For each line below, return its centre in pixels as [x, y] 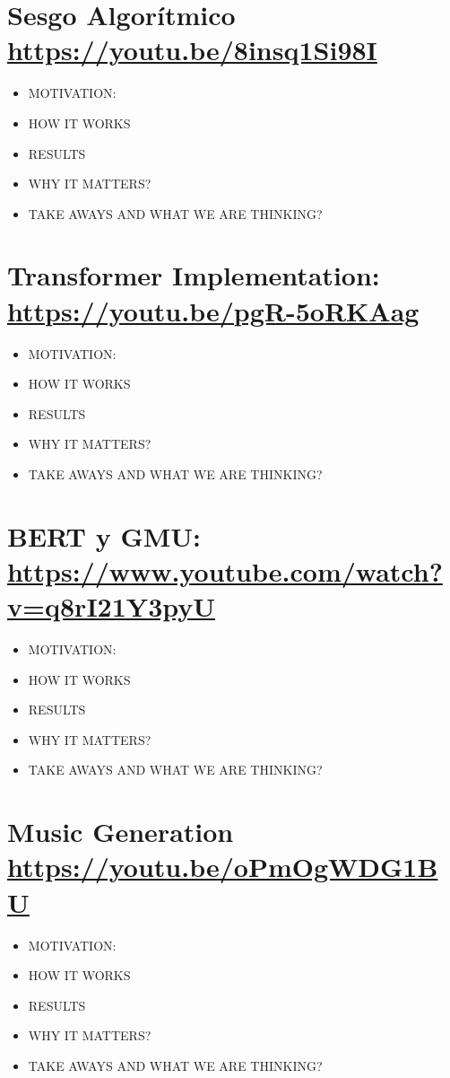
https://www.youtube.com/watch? [225, 570]
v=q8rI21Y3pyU [112, 606]
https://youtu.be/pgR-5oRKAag [213, 310]
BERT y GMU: [104, 535]
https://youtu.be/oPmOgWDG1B [223, 867]
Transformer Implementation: [194, 275]
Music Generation [121, 832]
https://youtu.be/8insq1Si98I [192, 50]
